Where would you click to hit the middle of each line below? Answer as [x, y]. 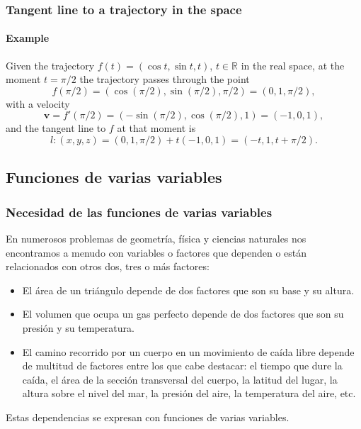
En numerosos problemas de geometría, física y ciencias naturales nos [156, 239]
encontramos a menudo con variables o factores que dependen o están [156, 252]
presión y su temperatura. [78, 327]
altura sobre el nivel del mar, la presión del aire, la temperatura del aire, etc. [189, 393]
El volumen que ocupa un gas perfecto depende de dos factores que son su [183, 314]
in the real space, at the [293, 65]
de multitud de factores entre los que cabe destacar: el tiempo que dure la [182, 366]
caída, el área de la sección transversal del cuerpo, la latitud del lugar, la [180, 379]
